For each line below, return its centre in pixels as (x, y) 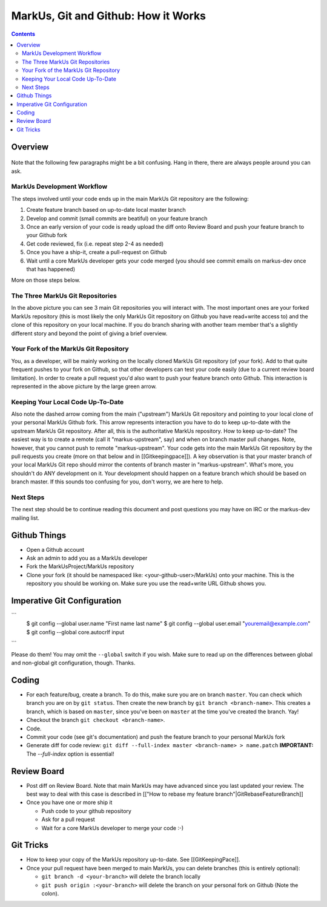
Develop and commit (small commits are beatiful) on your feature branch (117, 218)
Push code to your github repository (86, 811)
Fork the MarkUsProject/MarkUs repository (80, 566)
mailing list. (25, 518)
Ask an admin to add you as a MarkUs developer (87, 558)
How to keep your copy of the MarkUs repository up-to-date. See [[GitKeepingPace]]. (133, 860)
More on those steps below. (46, 280)
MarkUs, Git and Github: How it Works (108, 16)
